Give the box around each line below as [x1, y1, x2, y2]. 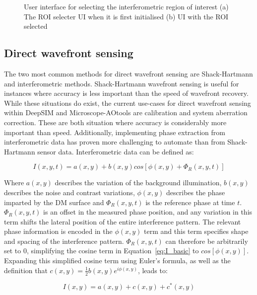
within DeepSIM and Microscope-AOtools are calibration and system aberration [4, 107, 248, 118]
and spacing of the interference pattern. [4, 235, 124, 246]
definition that [4, 265, 48, 275]
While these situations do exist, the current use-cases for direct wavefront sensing [4, 97, 251, 108]
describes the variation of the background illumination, [55, 177, 222, 188]
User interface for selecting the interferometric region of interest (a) [24, 1, 229, 11]
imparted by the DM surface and [4, 197, 104, 207]
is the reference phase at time [145, 197, 235, 207]
